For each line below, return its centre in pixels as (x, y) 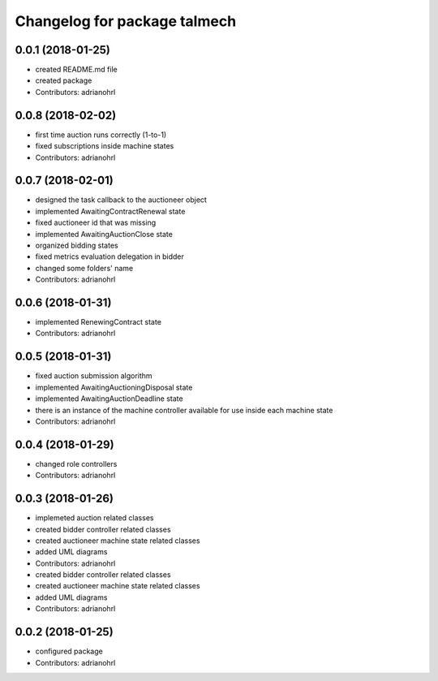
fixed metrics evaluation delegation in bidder (109, 256)
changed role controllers (76, 463)
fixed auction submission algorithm (94, 376)
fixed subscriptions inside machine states (105, 146)
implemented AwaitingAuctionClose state (104, 234)
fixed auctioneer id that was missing (96, 222)
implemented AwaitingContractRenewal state (110, 211)
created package (64, 80)
